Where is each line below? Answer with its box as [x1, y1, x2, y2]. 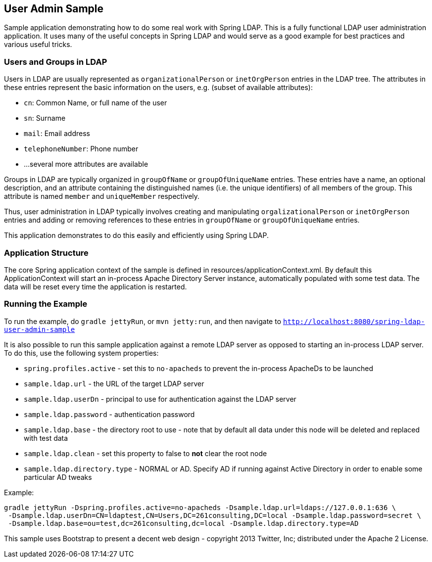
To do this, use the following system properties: [4, 348, 159, 357]
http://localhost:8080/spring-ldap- [283, 317, 425, 326]
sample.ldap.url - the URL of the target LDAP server [24, 379, 204, 388]
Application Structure [4, 247, 89, 258]
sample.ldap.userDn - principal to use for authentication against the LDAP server [24, 394, 296, 403]
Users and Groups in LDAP [4, 56, 107, 67]
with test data [24, 433, 68, 442]
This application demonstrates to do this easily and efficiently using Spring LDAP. [4, 231, 269, 240]
